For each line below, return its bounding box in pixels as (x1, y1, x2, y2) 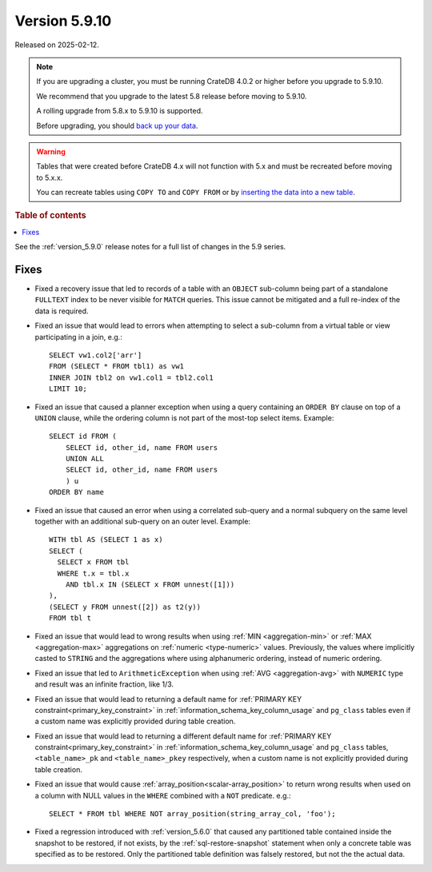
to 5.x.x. (36, 173, 63, 182)
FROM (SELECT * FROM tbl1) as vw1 (49, 362, 184, 371)
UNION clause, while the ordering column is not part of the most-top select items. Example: (34, 412, 334, 423)
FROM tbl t (49, 614, 92, 623)
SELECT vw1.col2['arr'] (49, 350, 142, 360)
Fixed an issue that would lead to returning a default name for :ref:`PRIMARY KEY (34, 694, 302, 703)
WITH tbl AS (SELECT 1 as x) (49, 536, 163, 544)
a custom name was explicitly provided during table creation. (34, 716, 236, 727)
